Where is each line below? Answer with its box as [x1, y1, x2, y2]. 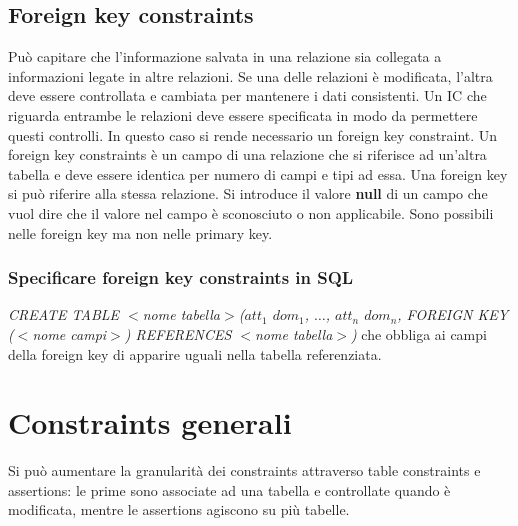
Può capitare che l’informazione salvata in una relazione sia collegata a [8, 46, 442, 67]
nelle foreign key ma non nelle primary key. [8, 222, 273, 243]
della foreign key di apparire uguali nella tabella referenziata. [8, 343, 382, 364]
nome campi [32, 323, 107, 344]
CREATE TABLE [8, 304, 120, 325]
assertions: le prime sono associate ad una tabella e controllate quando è [8, 479, 451, 500]
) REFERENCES [124, 323, 232, 344]
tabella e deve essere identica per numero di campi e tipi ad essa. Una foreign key [8, 163, 508, 184]
